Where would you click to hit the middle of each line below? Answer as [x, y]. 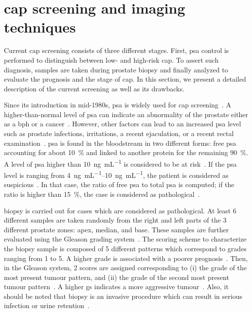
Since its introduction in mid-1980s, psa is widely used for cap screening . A [117, 105]
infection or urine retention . [47, 305]
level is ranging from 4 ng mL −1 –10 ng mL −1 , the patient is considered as [116, 174]
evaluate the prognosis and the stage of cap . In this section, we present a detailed [125, 79]
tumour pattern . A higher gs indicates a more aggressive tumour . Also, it [116, 286]
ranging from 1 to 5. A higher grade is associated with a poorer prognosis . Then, [126, 258]
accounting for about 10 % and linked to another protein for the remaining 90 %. [126, 152]
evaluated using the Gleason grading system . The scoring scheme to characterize [125, 239]
